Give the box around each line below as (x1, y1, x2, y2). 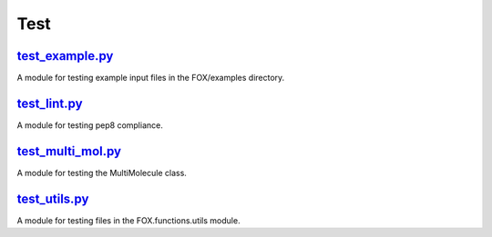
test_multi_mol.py (16, 143, 122, 159)
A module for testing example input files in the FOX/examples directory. (16, 73, 285, 84)
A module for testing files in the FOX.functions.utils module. (16, 214, 241, 226)
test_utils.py (16, 191, 89, 206)
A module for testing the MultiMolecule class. (16, 167, 187, 178)
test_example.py (16, 48, 114, 64)
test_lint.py (16, 95, 83, 111)
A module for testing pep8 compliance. (16, 119, 163, 131)
